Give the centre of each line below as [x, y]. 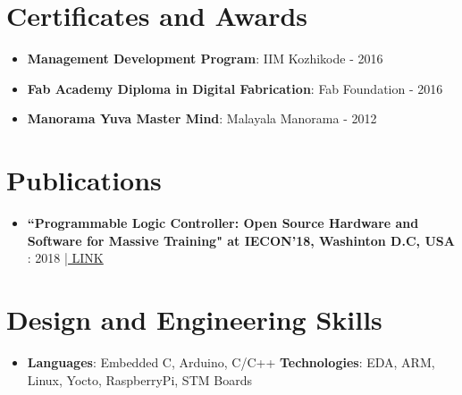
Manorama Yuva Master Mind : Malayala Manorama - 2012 [202, 118]
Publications [84, 180]
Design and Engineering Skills [194, 319]
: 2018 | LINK [65, 258]
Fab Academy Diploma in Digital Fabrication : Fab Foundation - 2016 [235, 88]
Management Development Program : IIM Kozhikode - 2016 [205, 59]
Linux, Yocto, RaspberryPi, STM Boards [139, 379]
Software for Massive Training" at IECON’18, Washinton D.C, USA [241, 240]
